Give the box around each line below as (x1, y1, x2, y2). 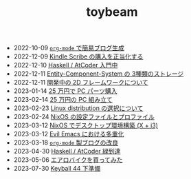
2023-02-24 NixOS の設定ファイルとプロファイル (13, 113, 155, 121)
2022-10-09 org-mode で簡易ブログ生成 (13, 44, 125, 52)
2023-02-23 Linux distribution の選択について (13, 104, 144, 112)
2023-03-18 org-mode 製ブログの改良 (13, 138, 119, 147)
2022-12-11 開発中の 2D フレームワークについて (13, 78, 149, 87)
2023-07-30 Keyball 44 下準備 (13, 165, 101, 173)
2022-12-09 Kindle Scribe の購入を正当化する (13, 52, 144, 61)
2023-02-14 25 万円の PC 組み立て (13, 96, 113, 104)
